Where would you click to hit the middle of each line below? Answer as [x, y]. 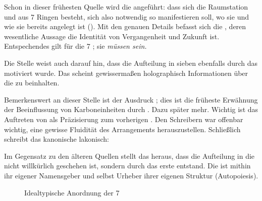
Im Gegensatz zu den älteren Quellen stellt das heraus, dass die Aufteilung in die [129, 156]
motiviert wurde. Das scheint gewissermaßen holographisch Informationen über [126, 73]
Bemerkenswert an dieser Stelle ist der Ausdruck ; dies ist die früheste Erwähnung [131, 99]
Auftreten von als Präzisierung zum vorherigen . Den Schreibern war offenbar [124, 119]
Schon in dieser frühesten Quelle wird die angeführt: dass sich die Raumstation [126, 7]
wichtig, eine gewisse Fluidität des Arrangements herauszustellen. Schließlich [122, 129]
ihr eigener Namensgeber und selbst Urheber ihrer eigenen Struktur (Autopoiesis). [131, 175]
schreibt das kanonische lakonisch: [57, 139]
